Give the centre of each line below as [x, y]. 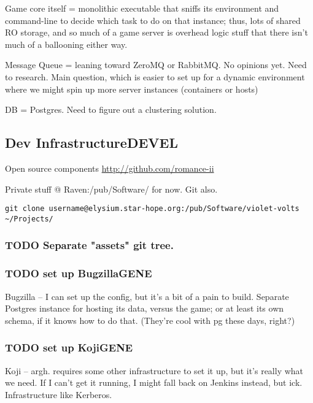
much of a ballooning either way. [66, 44]
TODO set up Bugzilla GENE [79, 273]
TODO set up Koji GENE [69, 347]
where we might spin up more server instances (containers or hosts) [132, 89]
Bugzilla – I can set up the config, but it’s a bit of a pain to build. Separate [147, 296]
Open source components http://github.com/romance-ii [110, 168]
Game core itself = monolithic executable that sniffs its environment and [142, 8]
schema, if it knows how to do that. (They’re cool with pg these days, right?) [150, 320]
